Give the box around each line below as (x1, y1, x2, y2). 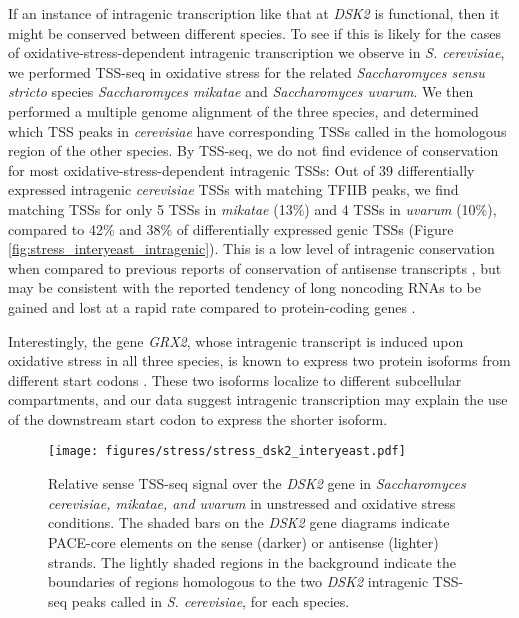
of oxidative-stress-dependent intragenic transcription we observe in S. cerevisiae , (8, 42, 505, 63)
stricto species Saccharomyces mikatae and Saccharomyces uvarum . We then (8, 81, 474, 102)
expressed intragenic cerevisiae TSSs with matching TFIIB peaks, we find (8, 179, 459, 200)
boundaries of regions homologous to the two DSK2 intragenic (48, 571, 429, 592)
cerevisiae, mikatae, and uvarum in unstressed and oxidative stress (48, 492, 456, 513)
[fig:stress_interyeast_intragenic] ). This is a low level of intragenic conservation (8, 238, 495, 259)
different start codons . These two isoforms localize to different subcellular (8, 369, 462, 390)
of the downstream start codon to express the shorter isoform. (8, 408, 388, 429)
